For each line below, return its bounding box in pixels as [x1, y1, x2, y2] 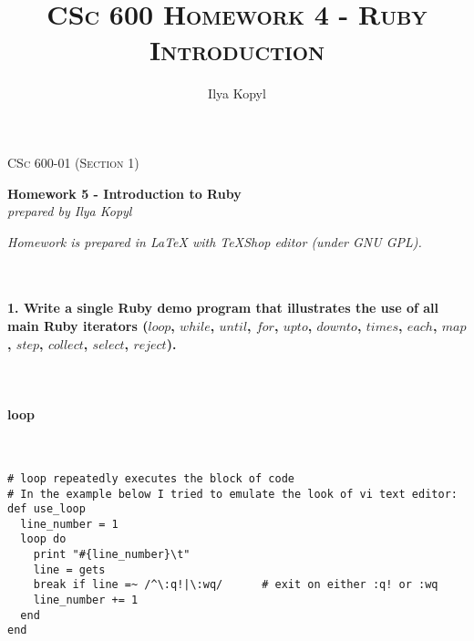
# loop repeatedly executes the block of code [7, 471, 294, 485]
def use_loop [7, 502, 86, 516]
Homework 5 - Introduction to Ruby [7, 183, 242, 202]
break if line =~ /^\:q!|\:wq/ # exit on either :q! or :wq [33, 578, 438, 592]
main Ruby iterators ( [7, 316, 149, 336]
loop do [20, 532, 67, 546]
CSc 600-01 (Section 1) [7, 152, 139, 171]
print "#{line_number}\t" [33, 548, 191, 562]
